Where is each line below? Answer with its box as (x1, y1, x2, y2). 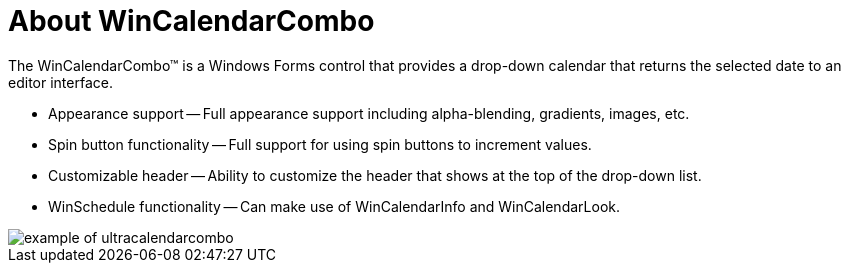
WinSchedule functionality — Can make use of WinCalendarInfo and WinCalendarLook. (48, 197, 620, 215)
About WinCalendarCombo (8, 4, 375, 38)
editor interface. (8, 73, 113, 91)
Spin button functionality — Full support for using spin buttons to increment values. (48, 135, 592, 153)
